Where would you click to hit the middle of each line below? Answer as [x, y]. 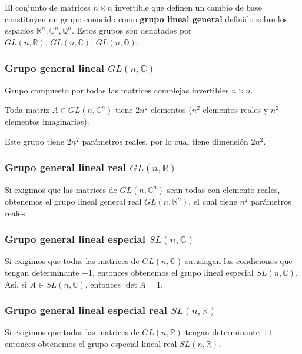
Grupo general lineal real [66, 167]
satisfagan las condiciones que [239, 261]
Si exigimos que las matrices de [61, 189]
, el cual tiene [213, 201]
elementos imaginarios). [47, 121]
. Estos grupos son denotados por [132, 30]
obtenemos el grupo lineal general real [73, 201]
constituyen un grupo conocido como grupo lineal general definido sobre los [146, 19]
